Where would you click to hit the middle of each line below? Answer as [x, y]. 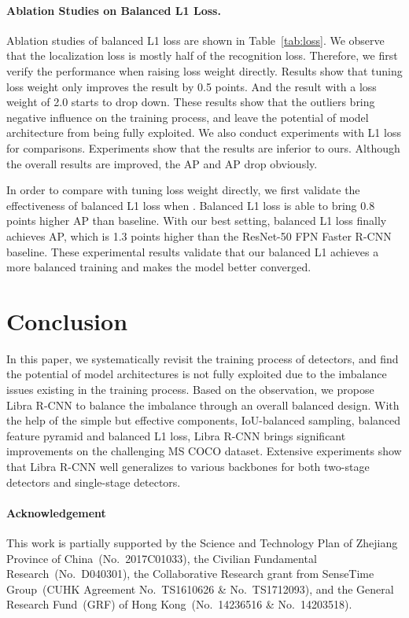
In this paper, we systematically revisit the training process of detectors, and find [203, 358]
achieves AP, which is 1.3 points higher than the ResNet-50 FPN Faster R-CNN [199, 235]
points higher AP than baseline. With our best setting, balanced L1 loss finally [197, 221]
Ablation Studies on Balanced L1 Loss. [114, 10]
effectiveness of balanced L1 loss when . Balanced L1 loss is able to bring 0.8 [191, 205]
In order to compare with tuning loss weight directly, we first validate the [183, 190]
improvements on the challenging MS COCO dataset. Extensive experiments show [204, 451]
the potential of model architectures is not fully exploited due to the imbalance [197, 374]
